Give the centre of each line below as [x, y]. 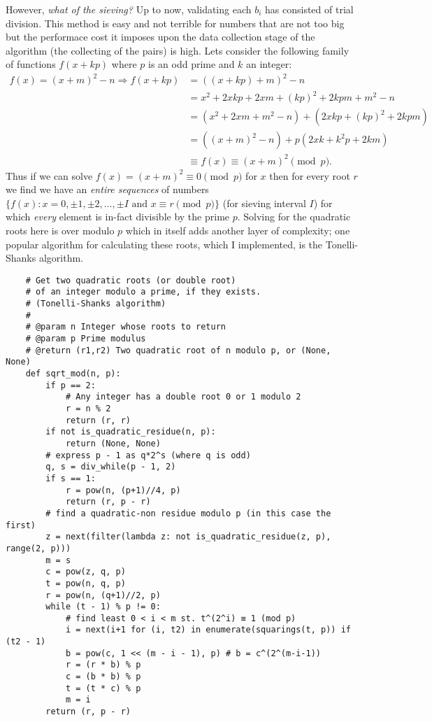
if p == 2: [71, 385]
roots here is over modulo [60, 230]
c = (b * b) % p [103, 677]
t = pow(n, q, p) [86, 583]
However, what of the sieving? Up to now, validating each [129, 9]
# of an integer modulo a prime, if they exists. [143, 292]
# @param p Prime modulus [86, 339]
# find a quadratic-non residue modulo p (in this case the [188, 513]
